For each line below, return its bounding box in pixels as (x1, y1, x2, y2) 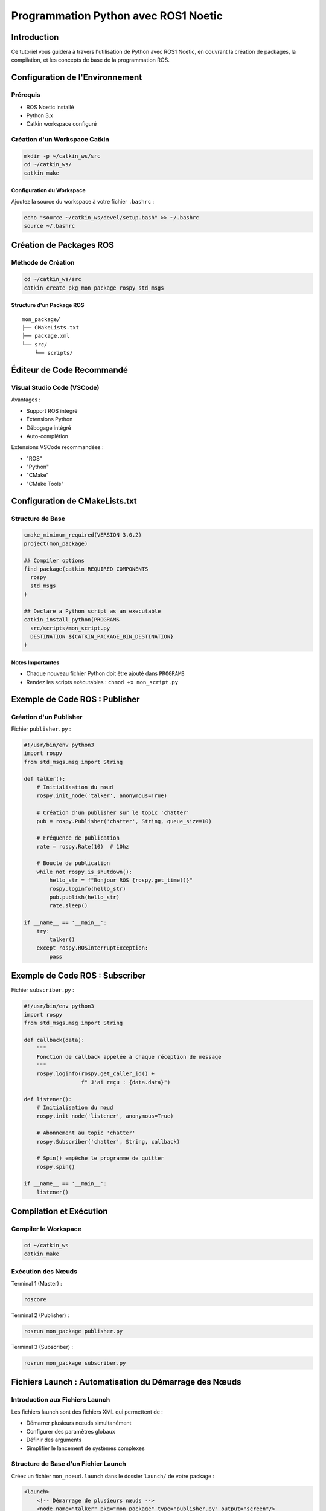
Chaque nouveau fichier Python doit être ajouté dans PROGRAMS (26, 670, 185, 677)
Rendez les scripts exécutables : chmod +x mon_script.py (26, 678, 178, 685)
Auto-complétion (26, 432, 69, 439)
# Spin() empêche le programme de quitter (36, 1155, 164, 1162)
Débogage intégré (26, 424, 72, 432)
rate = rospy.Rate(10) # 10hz (36, 843, 129, 850)
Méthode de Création (11, 259, 75, 267)
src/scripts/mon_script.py (30, 624, 110, 632)
